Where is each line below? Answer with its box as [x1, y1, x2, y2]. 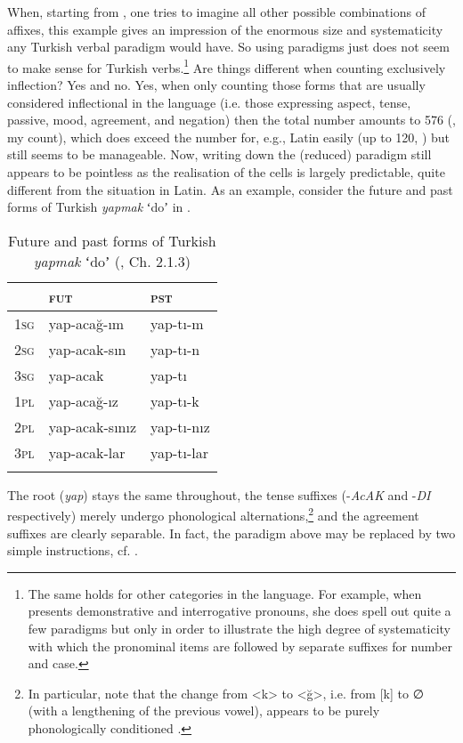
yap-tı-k [150, 390, 199, 411]
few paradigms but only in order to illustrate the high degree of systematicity [28, 619, 451, 637]
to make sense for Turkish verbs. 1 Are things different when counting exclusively [7, 55, 446, 77]
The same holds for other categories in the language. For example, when [28, 584, 422, 602]
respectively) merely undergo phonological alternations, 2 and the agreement [7, 504, 419, 525]
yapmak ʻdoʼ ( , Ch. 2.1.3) [33, 250, 191, 271]
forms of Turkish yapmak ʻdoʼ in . [7, 198, 191, 216]
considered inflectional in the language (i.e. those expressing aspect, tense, [7, 93, 411, 111]
